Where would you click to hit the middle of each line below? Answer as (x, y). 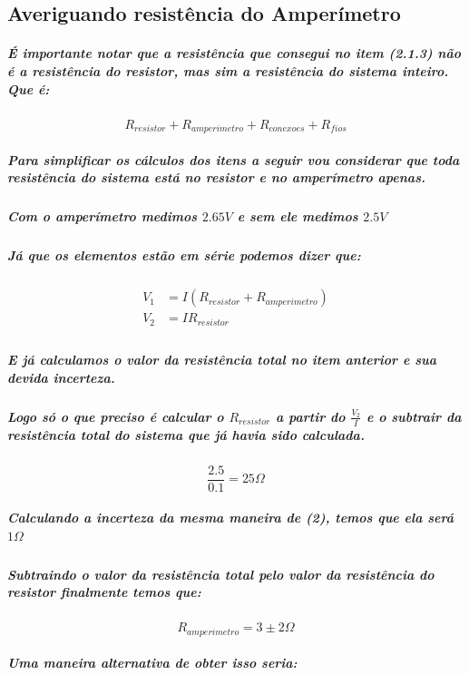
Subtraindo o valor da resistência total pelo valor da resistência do (221, 574)
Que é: (29, 88)
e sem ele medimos (298, 216)
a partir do (311, 416)
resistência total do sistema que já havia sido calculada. (186, 434)
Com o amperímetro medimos (103, 216)
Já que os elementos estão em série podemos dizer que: (184, 255)
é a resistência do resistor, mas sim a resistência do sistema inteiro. (228, 70)
